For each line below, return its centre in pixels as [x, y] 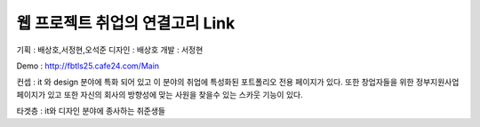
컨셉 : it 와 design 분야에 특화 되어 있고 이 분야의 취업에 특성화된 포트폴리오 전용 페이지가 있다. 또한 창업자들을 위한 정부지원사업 [238, 82]
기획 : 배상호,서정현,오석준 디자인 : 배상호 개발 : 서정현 [110, 50]
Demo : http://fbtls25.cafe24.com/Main [88, 66]
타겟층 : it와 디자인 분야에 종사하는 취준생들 [91, 111]
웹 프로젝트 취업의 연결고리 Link [126, 23]
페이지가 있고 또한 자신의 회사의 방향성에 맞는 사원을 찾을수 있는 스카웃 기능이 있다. [160, 94]
